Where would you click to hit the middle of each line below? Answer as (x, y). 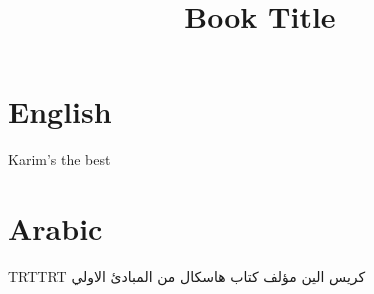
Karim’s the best (59, 159)
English (60, 111)
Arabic (55, 228)
